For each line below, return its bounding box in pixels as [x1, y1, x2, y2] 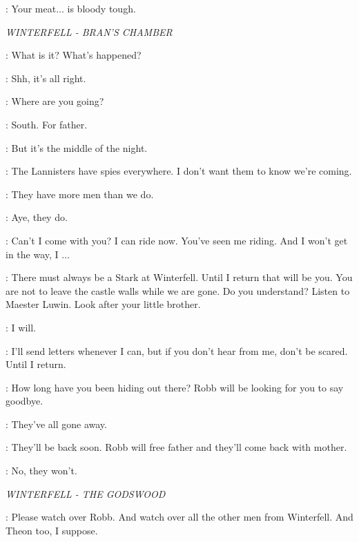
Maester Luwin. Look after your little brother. [6, 297, 201, 311]
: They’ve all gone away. [6, 416, 107, 431]
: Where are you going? [6, 94, 104, 108]
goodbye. [6, 394, 43, 408]
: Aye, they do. [6, 210, 68, 224]
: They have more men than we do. [6, 186, 154, 201]
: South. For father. [6, 117, 88, 131]
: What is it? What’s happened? [6, 48, 142, 62]
